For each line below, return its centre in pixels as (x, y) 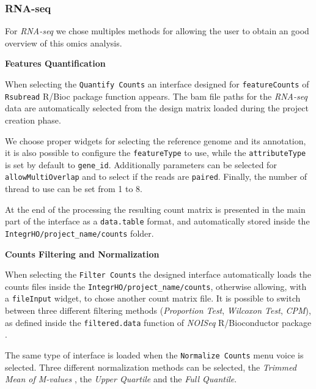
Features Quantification (55, 63)
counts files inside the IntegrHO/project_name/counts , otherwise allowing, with (156, 286)
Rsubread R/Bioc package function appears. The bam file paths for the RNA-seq (156, 96)
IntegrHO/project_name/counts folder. (79, 233)
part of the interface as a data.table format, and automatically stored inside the (157, 221)
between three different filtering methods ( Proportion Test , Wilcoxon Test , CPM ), (158, 310)
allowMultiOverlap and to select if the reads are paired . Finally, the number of (156, 176)
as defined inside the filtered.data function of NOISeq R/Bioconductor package (158, 322)
